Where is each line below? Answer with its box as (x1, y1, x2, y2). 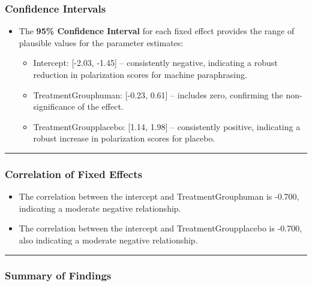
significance (33, 100, 75, 113)
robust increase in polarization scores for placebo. (33, 132, 215, 144)
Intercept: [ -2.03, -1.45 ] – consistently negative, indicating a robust (33, 56, 278, 69)
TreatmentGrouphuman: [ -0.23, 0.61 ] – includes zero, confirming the (33, 88, 283, 101)
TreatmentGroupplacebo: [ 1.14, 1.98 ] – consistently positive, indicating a (33, 120, 301, 133)
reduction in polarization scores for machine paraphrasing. (33, 68, 247, 80)
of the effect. (77, 100, 124, 113)
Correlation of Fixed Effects (5, 166, 142, 181)
